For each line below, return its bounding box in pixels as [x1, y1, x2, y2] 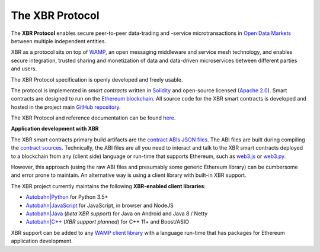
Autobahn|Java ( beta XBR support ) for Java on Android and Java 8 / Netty [25, 210, 208, 217]
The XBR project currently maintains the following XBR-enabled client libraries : [11, 182, 206, 189]
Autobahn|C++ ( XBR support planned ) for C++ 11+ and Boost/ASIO [25, 218, 190, 225]
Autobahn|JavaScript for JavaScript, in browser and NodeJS [25, 202, 174, 209]
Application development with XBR [11, 125, 99, 133]
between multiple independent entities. [11, 37, 107, 44]
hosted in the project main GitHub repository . [11, 104, 121, 111]
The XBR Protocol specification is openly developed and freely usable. [11, 76, 183, 83]
